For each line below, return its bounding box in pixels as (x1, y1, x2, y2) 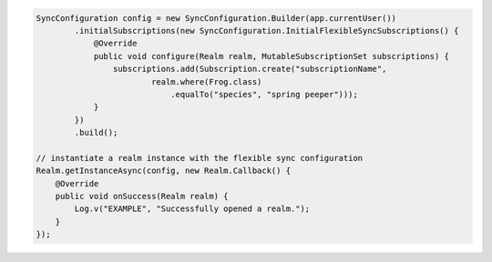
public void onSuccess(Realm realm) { (55, 191, 229, 202)
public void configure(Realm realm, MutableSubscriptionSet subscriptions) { (93, 51, 450, 61)
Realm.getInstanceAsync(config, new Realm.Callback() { (36, 166, 292, 176)
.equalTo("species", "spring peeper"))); (169, 89, 359, 99)
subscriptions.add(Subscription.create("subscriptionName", (112, 64, 387, 75)
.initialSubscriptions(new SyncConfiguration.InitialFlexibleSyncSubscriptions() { (74, 25, 459, 35)
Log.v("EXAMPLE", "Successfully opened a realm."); (74, 204, 311, 214)
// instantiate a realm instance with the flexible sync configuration (36, 153, 364, 163)
